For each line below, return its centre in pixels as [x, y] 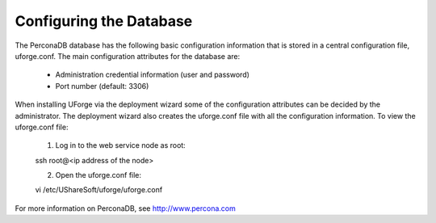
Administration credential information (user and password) [153, 75]
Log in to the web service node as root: [120, 145]
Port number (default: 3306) [102, 86]
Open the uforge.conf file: [98, 175]
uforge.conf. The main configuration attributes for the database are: [128, 56]
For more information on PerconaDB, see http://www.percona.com [125, 208]
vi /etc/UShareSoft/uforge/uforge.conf [99, 190]
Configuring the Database [104, 21]
